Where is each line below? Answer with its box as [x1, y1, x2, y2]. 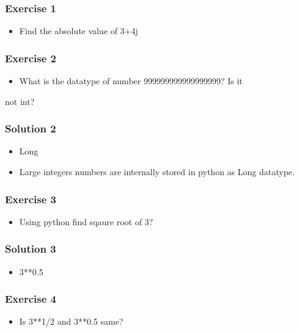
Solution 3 [5, 241, 56, 256]
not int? [5, 95, 35, 107]
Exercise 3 [5, 191, 56, 206]
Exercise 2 [5, 50, 56, 65]
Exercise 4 [5, 291, 56, 306]
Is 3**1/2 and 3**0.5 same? [19, 315, 124, 328]
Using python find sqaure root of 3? [19, 215, 153, 228]
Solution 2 [5, 121, 56, 136]
